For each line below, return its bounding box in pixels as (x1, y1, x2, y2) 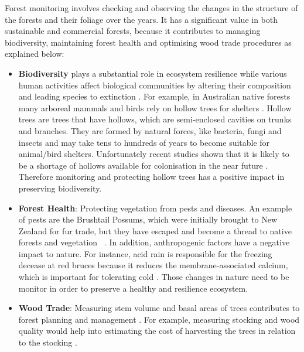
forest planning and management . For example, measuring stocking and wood (18, 313, 300, 325)
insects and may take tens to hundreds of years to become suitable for (18, 136, 270, 148)
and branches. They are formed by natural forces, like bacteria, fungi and (18, 124, 282, 136)
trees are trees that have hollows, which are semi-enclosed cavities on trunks (18, 113, 292, 125)
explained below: (5, 47, 64, 60)
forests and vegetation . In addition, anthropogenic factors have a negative (18, 236, 290, 248)
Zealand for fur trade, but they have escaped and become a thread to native (18, 224, 292, 237)
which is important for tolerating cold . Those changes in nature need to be (18, 271, 289, 283)
